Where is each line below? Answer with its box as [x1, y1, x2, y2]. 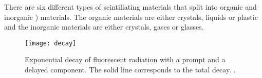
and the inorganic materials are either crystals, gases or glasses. [4, 21, 204, 32]
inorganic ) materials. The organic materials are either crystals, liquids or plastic [4, 11, 258, 22]
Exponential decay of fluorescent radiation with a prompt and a [25, 54, 226, 65]
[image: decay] [25, 39, 77, 47]
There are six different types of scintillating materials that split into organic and [4, 2, 257, 12]
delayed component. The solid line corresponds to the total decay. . [25, 64, 236, 75]
